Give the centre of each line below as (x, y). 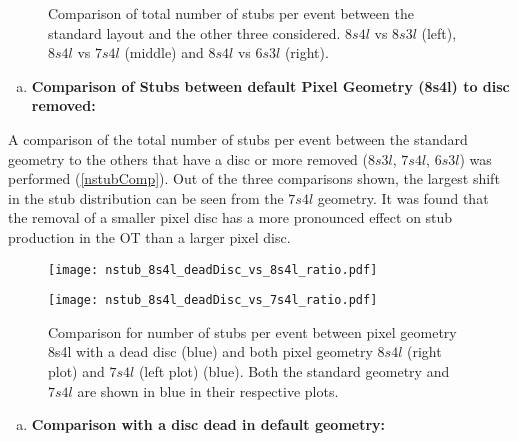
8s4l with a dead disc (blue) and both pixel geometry (210, 351)
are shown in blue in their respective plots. (208, 390)
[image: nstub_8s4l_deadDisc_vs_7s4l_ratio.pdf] (213, 300)
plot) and (76, 371)
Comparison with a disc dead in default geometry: (208, 424)
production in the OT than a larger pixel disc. (149, 236)
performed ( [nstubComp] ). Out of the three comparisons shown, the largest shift (254, 178)
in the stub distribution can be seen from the (146, 197)
